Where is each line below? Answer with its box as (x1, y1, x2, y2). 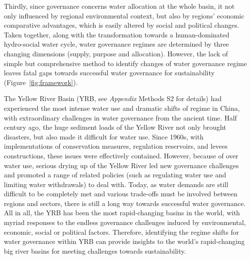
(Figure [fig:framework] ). (4, 77, 78, 87)
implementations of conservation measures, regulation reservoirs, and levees (4, 141, 228, 151)
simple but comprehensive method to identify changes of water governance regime (4, 58, 247, 68)
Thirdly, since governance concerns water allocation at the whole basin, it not (4, 1, 235, 11)
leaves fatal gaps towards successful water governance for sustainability (4, 68, 215, 78)
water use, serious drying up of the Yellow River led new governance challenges (4, 160, 239, 170)
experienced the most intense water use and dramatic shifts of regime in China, (4, 103, 240, 113)
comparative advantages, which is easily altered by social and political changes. (4, 20, 239, 30)
